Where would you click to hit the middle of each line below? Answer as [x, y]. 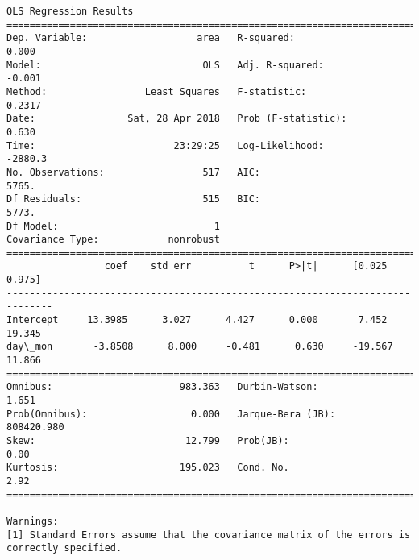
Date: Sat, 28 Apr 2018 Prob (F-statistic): [177, 119]
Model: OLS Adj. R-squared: [165, 65]
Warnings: [33, 521]
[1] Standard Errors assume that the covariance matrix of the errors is [209, 535]
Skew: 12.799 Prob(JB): [148, 441]
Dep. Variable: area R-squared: [151, 38]
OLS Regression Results [70, 11]
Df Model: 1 [113, 226]
